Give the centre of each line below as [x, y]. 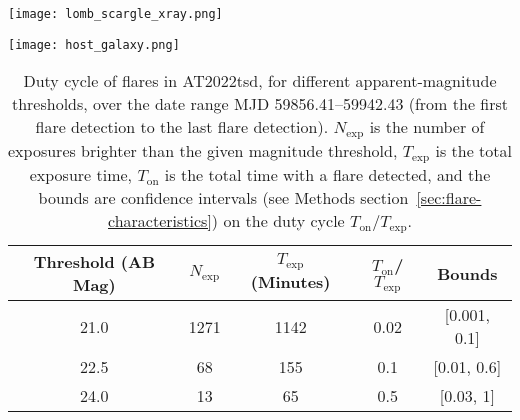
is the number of [427, 127]
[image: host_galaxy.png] [94, 44]
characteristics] [160, 221]
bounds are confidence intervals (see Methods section [223, 198]
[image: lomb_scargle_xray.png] [115, 14]
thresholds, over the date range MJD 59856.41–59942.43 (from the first [260, 104]
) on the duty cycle [278, 221]
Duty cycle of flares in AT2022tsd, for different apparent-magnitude [260, 81]
